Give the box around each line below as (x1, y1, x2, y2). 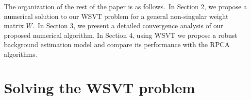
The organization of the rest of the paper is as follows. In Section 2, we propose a (4, 1, 247, 11)
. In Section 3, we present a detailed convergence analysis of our (32, 20, 223, 31)
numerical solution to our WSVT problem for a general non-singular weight (4, 11, 229, 21)
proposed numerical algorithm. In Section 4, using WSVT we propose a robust (4, 30, 237, 40)
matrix (4, 20, 24, 31)
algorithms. (4, 49, 37, 59)
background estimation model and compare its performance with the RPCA (4, 39, 230, 50)
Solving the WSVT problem (4, 77, 195, 97)
